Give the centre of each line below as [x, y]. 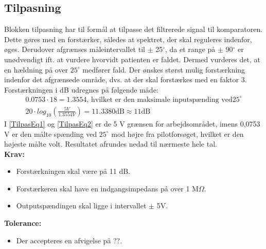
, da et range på [190, 49]
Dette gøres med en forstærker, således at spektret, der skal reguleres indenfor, [128, 39]
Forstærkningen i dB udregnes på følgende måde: [81, 89]
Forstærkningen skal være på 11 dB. [73, 171]
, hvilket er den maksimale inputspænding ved [159, 100]
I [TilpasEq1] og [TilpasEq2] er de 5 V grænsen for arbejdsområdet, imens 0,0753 [132, 123]
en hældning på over [36, 69]
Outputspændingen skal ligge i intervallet [81, 206]
